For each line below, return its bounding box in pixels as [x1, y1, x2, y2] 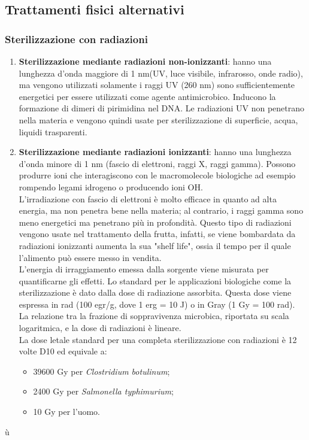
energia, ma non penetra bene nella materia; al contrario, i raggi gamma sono [19, 204, 304, 217]
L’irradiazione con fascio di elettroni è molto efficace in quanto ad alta [19, 192, 277, 205]
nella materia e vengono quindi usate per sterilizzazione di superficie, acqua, [19, 113, 298, 126]
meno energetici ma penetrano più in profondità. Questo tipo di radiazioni [19, 216, 292, 228]
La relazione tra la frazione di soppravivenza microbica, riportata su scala [19, 309, 289, 322]
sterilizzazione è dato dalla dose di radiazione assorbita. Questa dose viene [19, 286, 292, 299]
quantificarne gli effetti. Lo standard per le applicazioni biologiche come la [19, 274, 292, 287]
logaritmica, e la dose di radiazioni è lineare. [19, 321, 181, 334]
